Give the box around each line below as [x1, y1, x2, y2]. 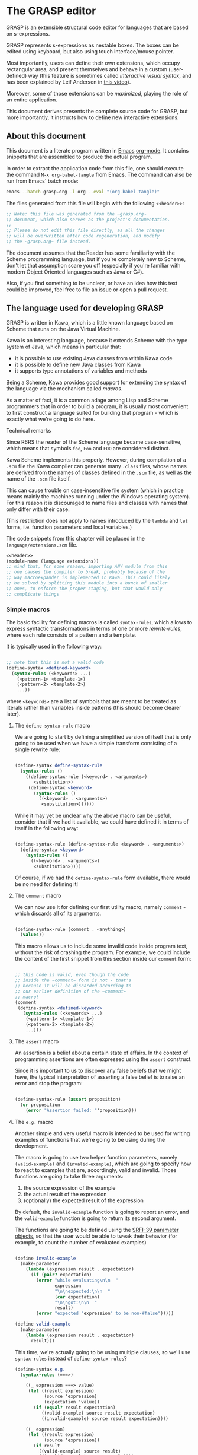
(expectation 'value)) [44, 1399, 100, 1405]
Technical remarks [6, 427, 51, 434]
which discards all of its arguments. [14, 910, 102, 917]
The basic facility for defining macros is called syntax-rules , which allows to [6, 618, 193, 625]
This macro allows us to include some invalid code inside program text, [14, 942, 188, 950]
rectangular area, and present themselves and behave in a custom [6, 65, 167, 72]
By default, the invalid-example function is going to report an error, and [14, 1208, 189, 1215]
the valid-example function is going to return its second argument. [14, 1215, 176, 1222]
